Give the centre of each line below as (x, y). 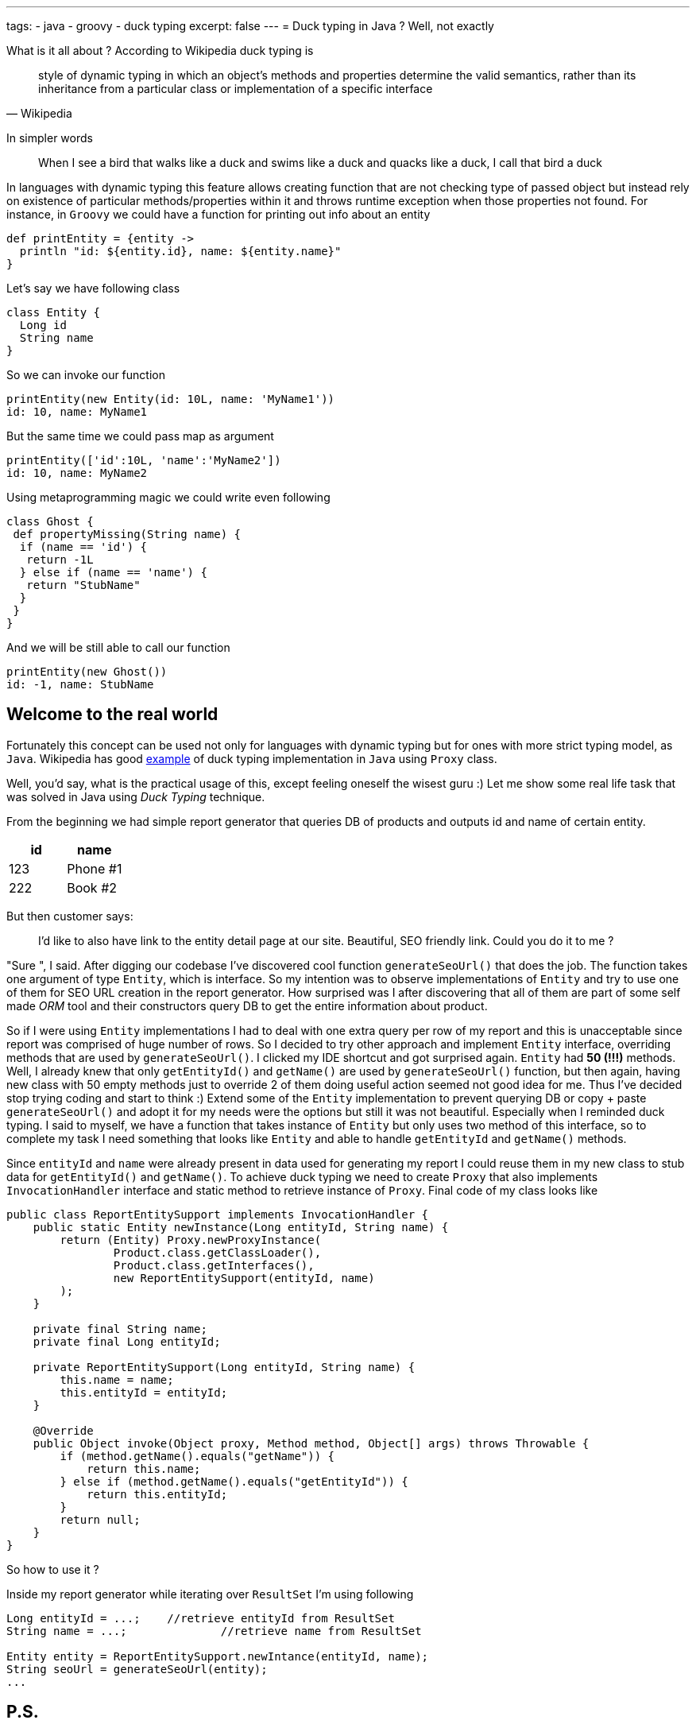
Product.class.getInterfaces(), (214, 1265)
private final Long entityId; (127, 1341)
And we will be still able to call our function (118, 647)
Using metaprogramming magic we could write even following (168, 497)
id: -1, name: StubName (80, 684)
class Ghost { (50, 521)
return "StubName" (83, 585)
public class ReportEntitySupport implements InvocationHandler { (218, 1214)
